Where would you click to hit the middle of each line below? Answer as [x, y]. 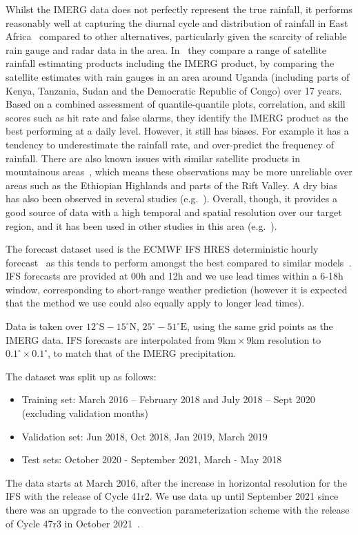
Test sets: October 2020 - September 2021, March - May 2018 [152, 459]
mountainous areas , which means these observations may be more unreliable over [179, 172]
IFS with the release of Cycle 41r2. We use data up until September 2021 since [172, 496]
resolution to [295, 339]
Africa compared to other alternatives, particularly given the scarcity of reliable [176, 36]
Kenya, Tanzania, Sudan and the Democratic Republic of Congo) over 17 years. [174, 90]
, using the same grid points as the [260, 326]
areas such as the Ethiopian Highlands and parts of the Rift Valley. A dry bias [171, 185]
